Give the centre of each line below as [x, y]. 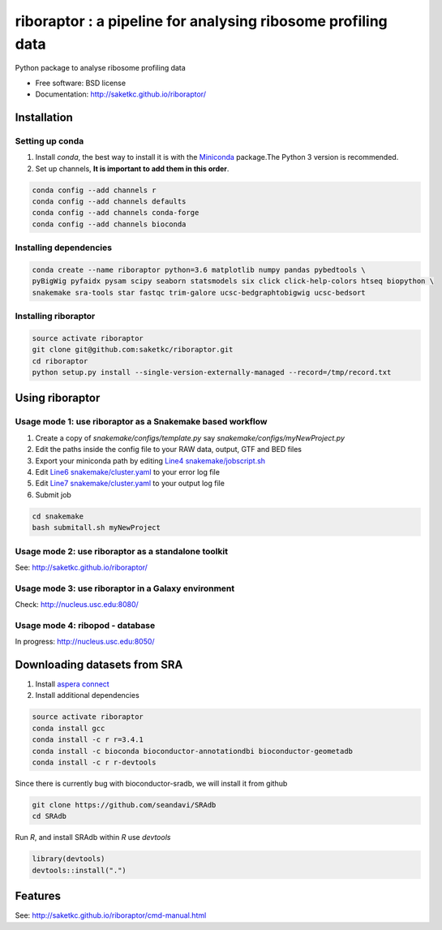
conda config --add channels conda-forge [116, 213]
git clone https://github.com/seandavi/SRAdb [124, 805]
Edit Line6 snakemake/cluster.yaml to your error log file [128, 471]
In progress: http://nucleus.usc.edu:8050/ [85, 642]
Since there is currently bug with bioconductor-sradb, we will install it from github [151, 783]
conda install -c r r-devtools [94, 762]
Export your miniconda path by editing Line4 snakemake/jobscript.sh [150, 461]
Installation [44, 117]
